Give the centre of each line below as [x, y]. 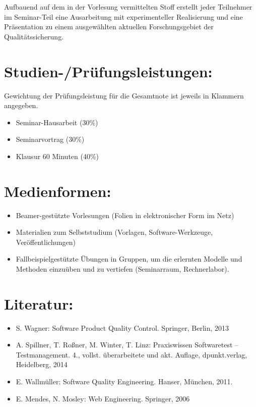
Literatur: [39, 303]
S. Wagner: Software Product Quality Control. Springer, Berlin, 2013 [122, 327]
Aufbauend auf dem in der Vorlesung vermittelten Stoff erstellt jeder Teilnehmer [128, 7]
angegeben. [21, 105]
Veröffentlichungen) [46, 242]
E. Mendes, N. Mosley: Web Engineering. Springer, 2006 [103, 398]
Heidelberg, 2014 [42, 364]
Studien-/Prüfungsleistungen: [108, 71]
